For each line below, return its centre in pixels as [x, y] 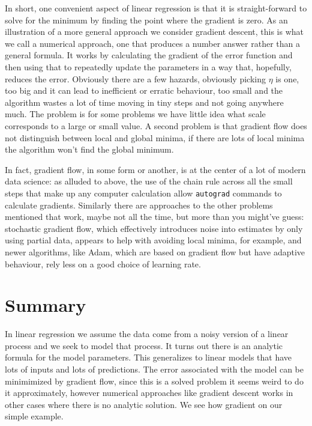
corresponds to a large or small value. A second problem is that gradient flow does [156, 125]
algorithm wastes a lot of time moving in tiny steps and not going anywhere [144, 102]
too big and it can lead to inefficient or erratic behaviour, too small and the [144, 90]
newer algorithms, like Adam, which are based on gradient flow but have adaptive [155, 251]
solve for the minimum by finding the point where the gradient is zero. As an [146, 20]
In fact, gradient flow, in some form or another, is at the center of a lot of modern [155, 169]
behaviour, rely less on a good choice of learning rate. [103, 263]
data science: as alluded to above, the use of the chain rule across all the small [149, 181]
